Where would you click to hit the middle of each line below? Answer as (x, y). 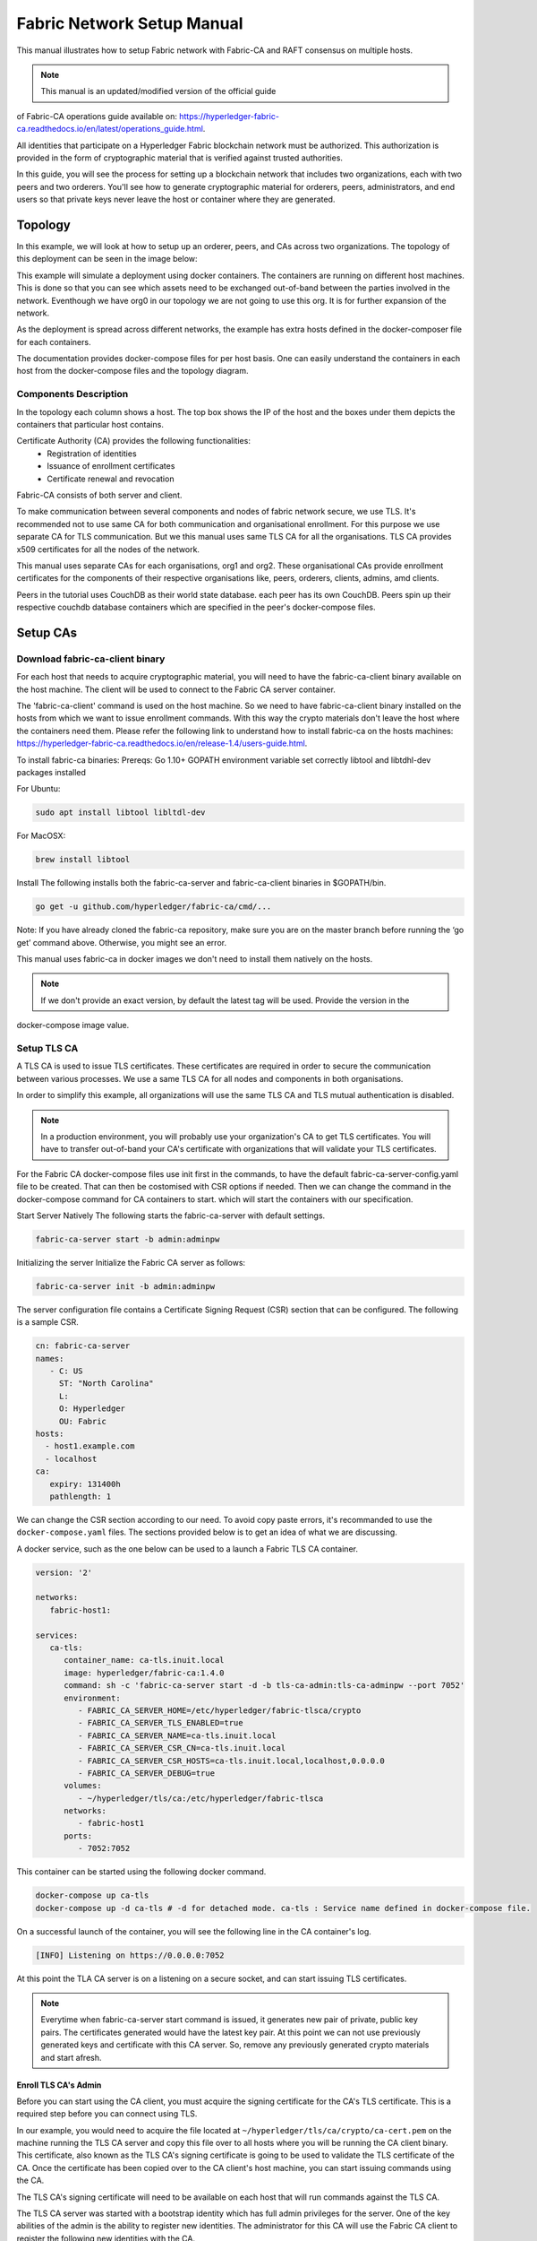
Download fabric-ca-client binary (91, 659)
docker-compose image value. (73, 1025)
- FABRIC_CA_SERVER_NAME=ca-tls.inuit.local (177, 1735)
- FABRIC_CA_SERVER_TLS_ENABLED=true (160, 1723)
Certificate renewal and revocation (111, 479)
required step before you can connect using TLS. (107, 2114)
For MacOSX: (41, 836)
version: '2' (64, 1572)
